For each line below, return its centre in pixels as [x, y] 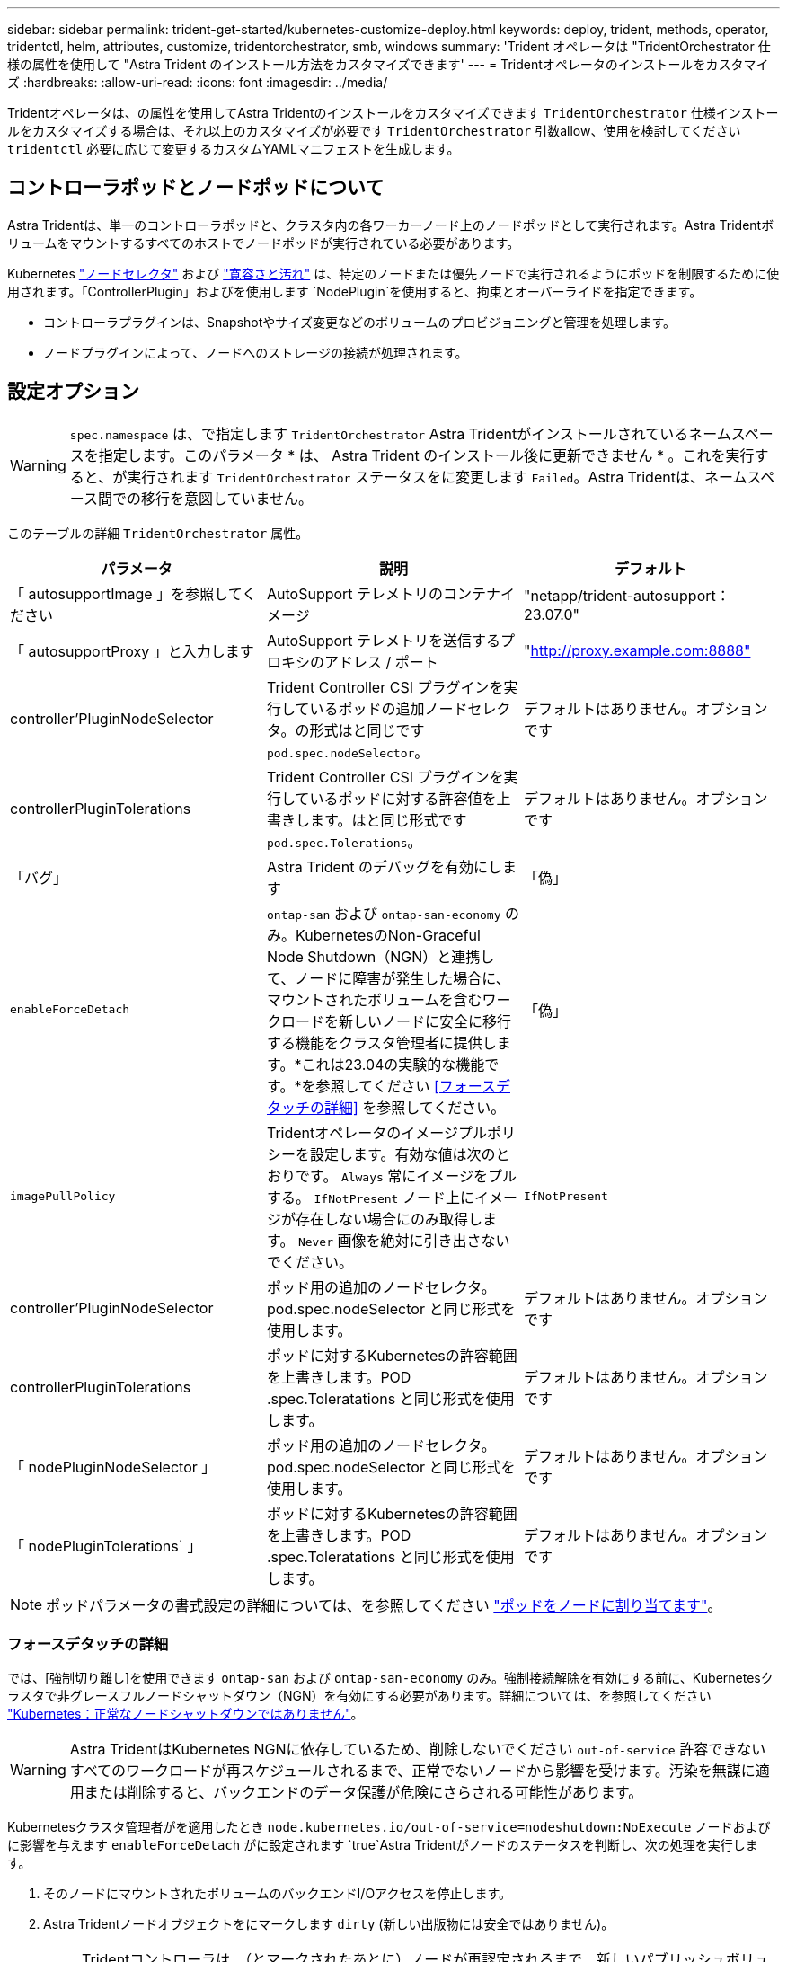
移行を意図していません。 [227, 498]
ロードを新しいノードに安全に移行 [396, 1021]
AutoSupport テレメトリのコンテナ [384, 593]
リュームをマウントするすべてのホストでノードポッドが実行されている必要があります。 [264, 243]
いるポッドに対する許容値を [403, 798]
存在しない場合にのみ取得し [389, 1219]
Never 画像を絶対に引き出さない [404, 1240]
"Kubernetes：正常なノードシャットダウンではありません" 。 [186, 1714]
